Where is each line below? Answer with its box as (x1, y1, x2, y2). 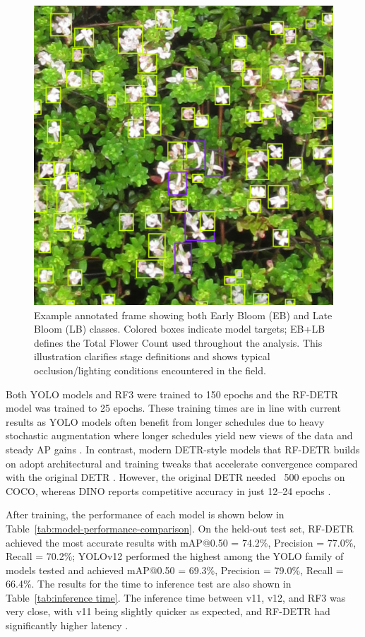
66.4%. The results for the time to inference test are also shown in (6, 576, 292, 591)
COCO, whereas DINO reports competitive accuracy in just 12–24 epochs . (6, 483, 331, 498)
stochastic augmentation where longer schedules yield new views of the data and (6, 428, 353, 443)
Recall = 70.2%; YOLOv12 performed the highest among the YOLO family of (6, 549, 344, 564)
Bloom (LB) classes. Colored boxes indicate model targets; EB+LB (34, 321, 325, 336)
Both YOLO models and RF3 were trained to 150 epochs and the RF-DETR (6, 386, 338, 401)
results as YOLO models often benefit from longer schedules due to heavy (6, 414, 325, 429)
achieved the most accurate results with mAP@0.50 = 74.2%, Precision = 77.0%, (6, 535, 357, 549)
